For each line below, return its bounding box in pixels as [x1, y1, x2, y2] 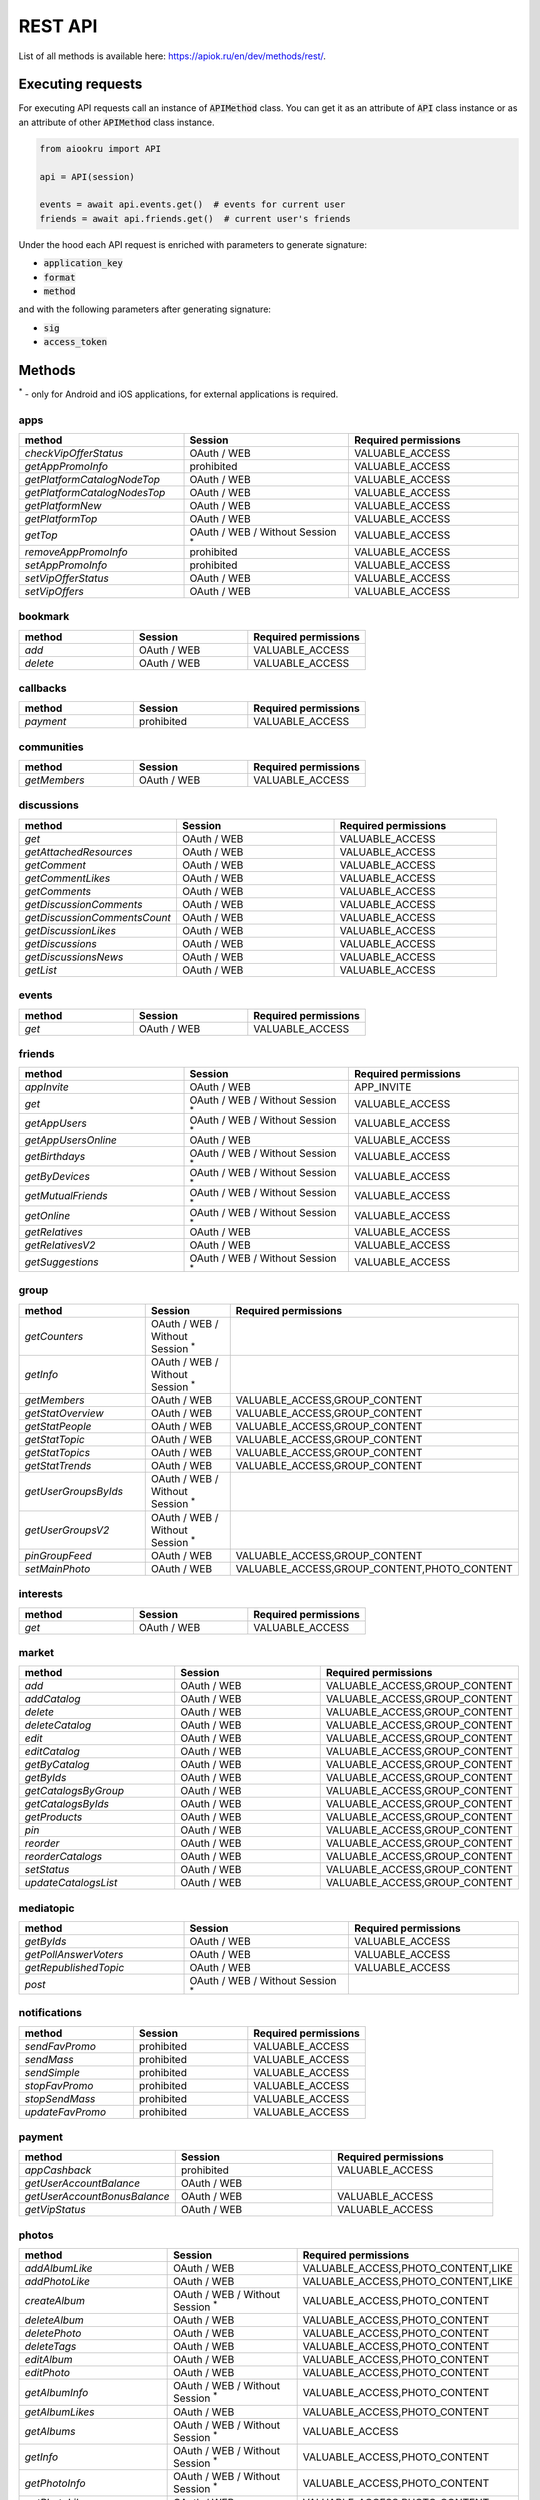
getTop [24, 528, 58, 542]
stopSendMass [24, 2091, 96, 2105]
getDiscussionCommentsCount [24, 910, 172, 924]
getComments [24, 884, 92, 898]
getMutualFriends [24, 1189, 109, 1203]
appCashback [24, 2163, 92, 2177]
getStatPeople [24, 1420, 92, 1434]
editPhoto [24, 2366, 70, 2380]
